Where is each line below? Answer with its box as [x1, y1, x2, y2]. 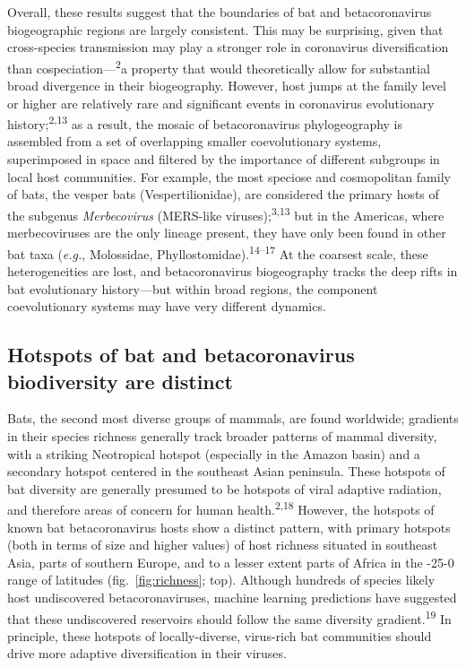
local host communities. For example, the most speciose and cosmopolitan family [7, 167, 451, 186]
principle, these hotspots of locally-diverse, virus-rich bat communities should [7, 626, 432, 645]
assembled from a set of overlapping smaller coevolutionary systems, [7, 132, 382, 151]
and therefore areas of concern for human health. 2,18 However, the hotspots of [7, 498, 435, 518]
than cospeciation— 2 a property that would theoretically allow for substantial [7, 56, 430, 77]
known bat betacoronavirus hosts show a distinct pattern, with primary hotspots [7, 517, 451, 536]
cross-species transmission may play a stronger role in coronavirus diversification [7, 38, 449, 56]
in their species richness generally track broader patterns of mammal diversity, [7, 426, 437, 445]
